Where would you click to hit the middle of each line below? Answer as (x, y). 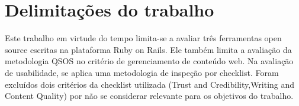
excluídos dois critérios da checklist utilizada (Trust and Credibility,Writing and (150, 84)
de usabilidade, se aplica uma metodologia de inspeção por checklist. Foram (142, 72)
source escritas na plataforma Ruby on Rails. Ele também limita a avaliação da (148, 49)
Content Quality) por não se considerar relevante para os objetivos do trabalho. (149, 96)
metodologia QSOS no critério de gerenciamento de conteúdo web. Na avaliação (149, 61)
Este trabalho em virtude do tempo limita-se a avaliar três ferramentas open (143, 38)
